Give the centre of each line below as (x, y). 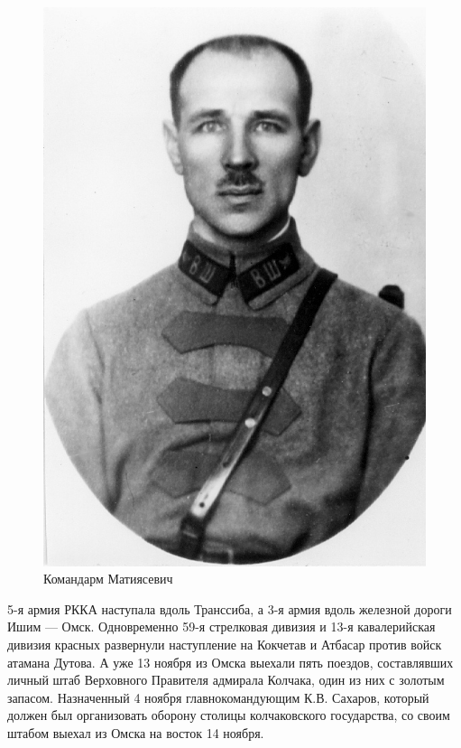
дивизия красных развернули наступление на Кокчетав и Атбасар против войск (225, 645)
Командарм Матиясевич (108, 579)
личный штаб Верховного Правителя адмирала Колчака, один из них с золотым (226, 680)
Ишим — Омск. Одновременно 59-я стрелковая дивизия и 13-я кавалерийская (221, 626)
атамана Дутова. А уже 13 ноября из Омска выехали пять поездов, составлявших (230, 662)
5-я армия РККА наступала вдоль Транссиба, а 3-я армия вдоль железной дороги (230, 608)
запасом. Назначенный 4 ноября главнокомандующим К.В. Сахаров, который (218, 697)
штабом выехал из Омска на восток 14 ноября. (136, 733)
